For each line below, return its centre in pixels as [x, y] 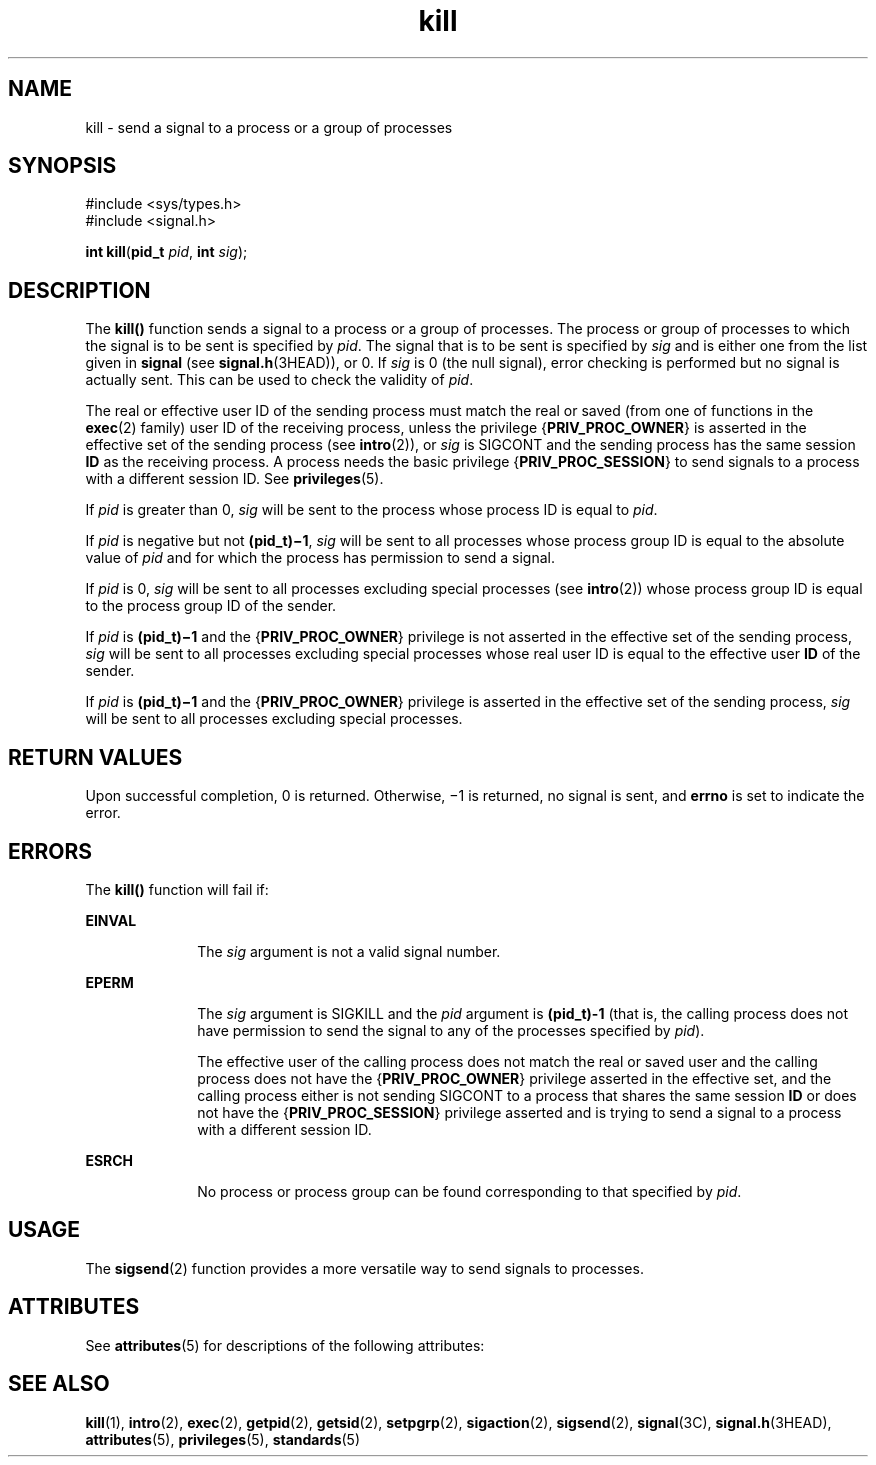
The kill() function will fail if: [177, 889]
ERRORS [50, 851]
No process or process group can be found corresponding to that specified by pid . [469, 1191]
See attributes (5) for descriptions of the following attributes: [285, 1345]
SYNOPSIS [62, 166]
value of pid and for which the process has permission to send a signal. [320, 558]
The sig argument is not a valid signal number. [349, 951]
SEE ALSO [59, 1384]
